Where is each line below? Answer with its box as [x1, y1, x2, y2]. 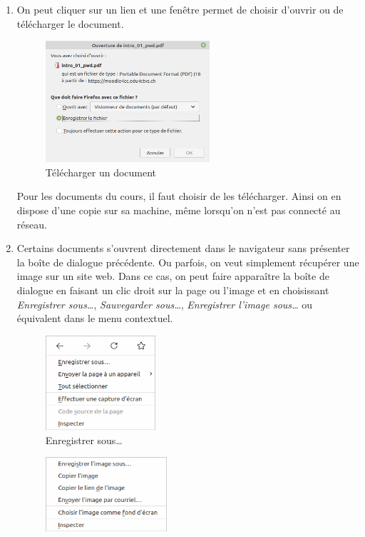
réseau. [16, 216, 47, 231]
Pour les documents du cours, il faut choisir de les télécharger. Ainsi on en [16, 189, 341, 204]
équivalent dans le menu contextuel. [16, 311, 173, 326]
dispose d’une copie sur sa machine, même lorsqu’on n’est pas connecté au [16, 203, 341, 218]
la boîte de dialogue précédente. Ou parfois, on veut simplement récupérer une [16, 254, 359, 269]
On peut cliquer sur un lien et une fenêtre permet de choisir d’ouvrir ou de [16, 2, 344, 16]
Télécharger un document [45, 164, 157, 179]
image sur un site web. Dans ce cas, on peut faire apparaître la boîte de [16, 268, 329, 283]
